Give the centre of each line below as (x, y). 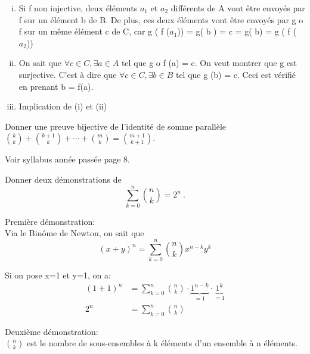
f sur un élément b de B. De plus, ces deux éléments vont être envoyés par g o (161, 19)
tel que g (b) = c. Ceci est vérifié (236, 74)
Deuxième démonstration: (52, 331)
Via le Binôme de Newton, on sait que (75, 233)
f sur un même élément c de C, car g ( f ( (94, 31)
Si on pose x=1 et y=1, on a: (58, 275)
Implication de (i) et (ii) (63, 106)
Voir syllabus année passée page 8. (67, 159)
